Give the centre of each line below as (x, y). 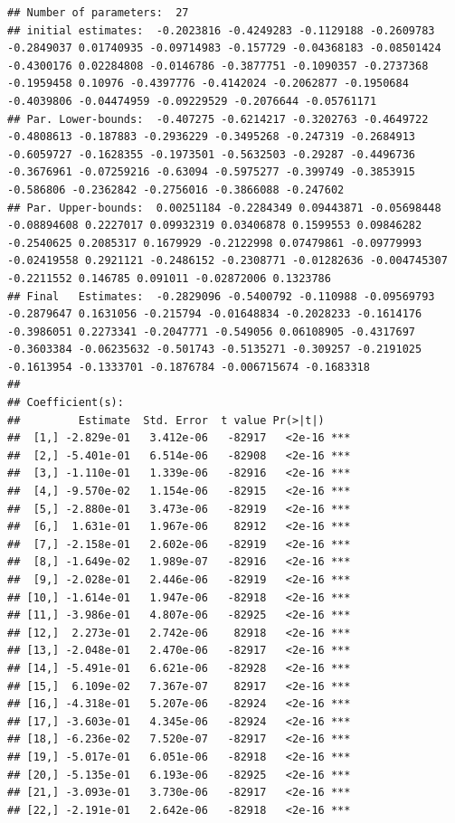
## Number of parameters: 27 (98, 13)
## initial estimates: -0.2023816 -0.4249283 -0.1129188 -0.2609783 (221, 30)
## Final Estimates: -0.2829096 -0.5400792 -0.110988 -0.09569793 (221, 296)
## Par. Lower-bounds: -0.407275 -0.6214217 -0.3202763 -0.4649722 (218, 119)
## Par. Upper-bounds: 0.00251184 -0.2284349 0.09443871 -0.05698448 (224, 208)
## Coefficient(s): (66, 403)
